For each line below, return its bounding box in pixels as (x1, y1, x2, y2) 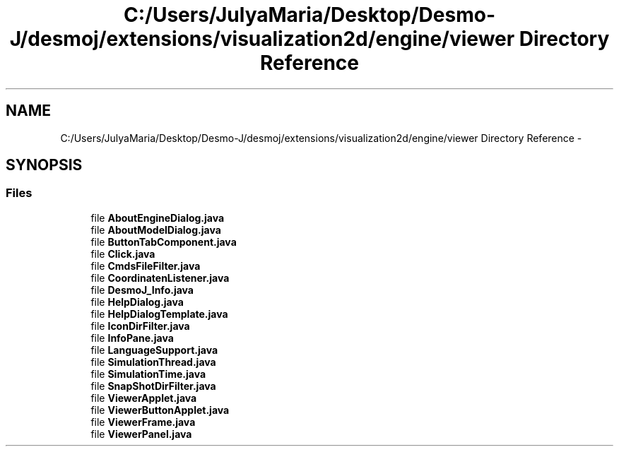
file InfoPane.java (90, 331, 174, 344)
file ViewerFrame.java (90, 415, 196, 428)
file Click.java (90, 247, 155, 260)
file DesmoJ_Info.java (90, 283, 194, 296)
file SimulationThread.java (90, 355, 216, 368)
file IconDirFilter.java (90, 319, 190, 332)
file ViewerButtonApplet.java (90, 403, 230, 416)
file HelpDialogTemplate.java (90, 307, 228, 320)
